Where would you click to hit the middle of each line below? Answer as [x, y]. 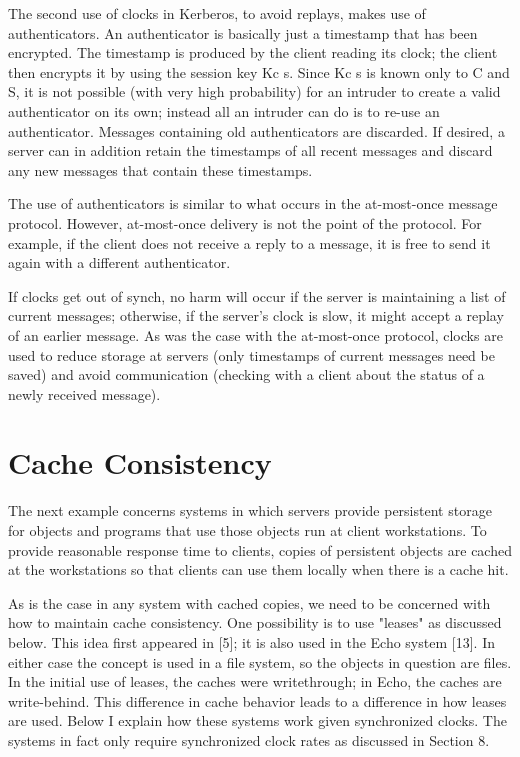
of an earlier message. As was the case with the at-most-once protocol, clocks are [255, 334]
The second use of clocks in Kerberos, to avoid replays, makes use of [217, 13]
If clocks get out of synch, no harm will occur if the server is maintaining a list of [257, 295]
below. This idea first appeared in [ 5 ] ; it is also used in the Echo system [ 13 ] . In [251, 641]
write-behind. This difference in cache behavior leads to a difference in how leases [257, 700]
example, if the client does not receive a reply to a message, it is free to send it [249, 242]
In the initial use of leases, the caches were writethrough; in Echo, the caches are [255, 681]
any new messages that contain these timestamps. [160, 169]
